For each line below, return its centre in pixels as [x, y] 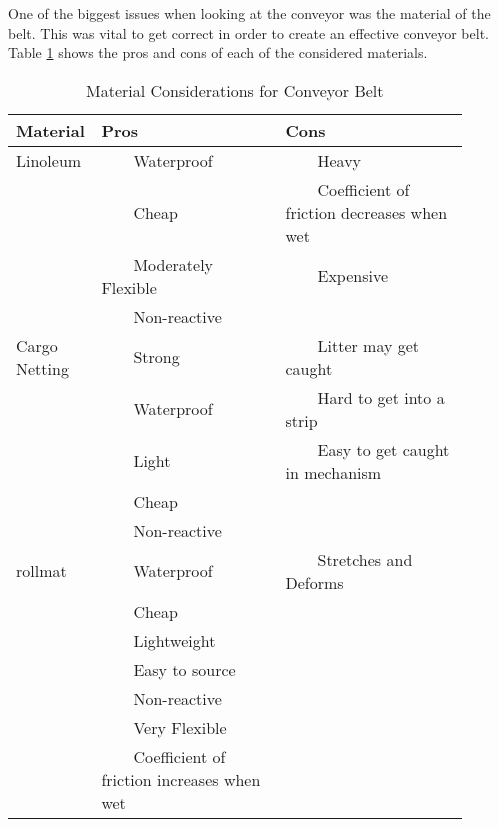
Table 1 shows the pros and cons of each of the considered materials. [218, 52]
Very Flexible [180, 727]
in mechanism [333, 472]
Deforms [314, 582]
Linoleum [49, 160]
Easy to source [184, 669]
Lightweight [174, 640]
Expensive [353, 276]
